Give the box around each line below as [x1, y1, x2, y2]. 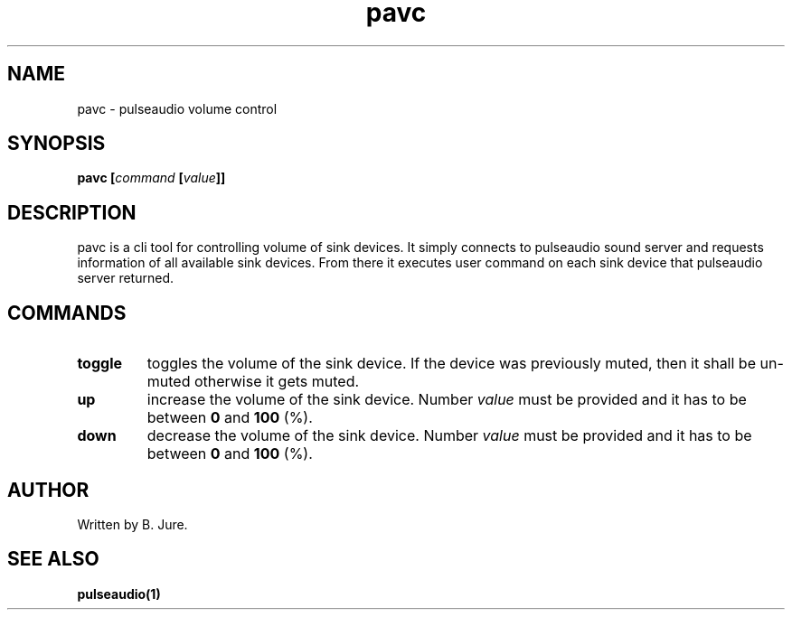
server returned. [77, 270, 174, 286]
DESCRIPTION [7, 201, 137, 224]
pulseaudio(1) [77, 585, 161, 602]
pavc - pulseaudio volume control [77, 100, 278, 117]
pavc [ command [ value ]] [77, 170, 226, 186]
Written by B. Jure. [77, 516, 188, 532]
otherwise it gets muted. [193, 372, 360, 391]
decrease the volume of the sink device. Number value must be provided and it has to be [146, 426, 752, 445]
